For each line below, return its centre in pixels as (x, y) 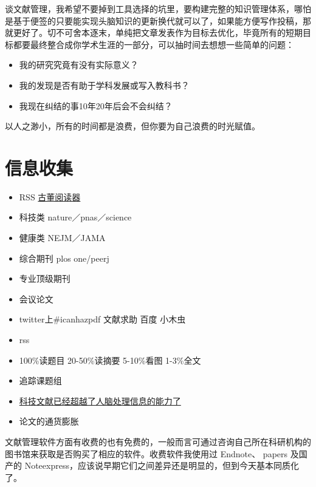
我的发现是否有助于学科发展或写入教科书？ (104, 85)
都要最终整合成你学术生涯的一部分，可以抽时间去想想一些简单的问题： (153, 44)
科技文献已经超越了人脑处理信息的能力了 (100, 400)
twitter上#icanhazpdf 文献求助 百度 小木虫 (102, 319)
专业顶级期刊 (45, 278)
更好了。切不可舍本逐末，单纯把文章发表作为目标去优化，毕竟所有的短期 (158, 32)
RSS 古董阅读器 (50, 196)
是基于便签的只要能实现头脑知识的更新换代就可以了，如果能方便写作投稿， (154, 20)
